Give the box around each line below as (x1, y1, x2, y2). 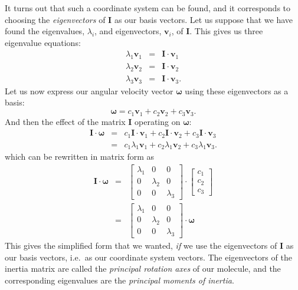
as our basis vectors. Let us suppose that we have (114, 13, 293, 25)
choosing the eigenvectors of (5, 13, 106, 25)
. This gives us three (189, 25, 263, 37)
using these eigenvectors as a (185, 84, 289, 97)
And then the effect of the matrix (5, 115, 126, 127)
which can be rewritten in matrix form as (5, 150, 155, 163)
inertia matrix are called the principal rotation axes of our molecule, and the (5, 262, 281, 275)
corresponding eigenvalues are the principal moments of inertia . (5, 273, 234, 286)
